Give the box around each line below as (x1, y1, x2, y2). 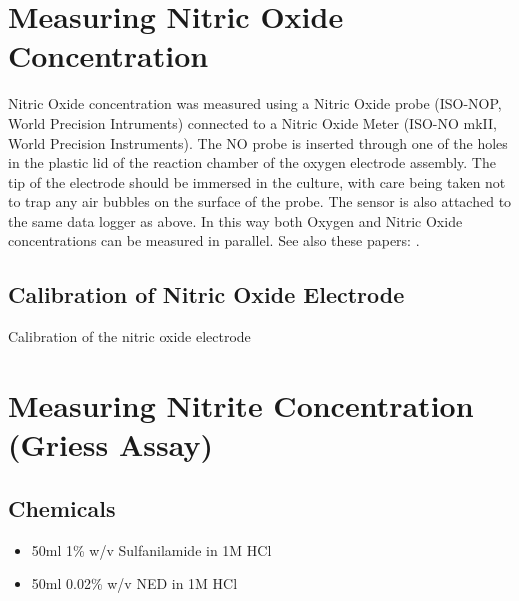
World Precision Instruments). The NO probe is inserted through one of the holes (8, 132, 508, 153)
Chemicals (8, 492, 116, 523)
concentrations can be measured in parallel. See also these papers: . (8, 230, 420, 251)
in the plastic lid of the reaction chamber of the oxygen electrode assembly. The (8, 152, 496, 173)
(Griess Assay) (8, 424, 213, 465)
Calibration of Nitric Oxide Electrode (8, 279, 405, 310)
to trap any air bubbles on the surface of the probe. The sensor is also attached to (8, 191, 512, 212)
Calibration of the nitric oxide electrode (8, 326, 251, 347)
